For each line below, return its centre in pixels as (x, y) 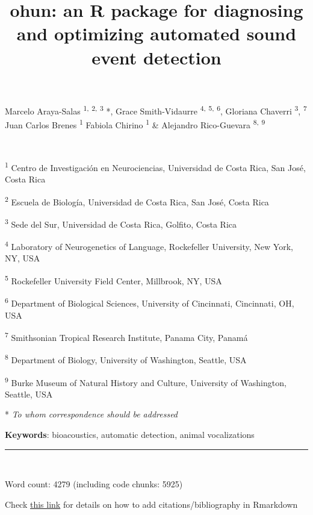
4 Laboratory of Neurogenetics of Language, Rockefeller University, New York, (149, 245)
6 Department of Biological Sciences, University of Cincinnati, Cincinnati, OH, (150, 302)
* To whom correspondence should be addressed (91, 414)
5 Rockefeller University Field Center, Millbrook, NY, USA (113, 280)
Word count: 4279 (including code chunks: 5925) (94, 484)
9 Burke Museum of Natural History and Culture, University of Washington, (146, 381)
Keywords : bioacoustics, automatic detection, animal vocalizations (130, 435)
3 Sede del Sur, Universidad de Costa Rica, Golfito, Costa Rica (121, 223)
